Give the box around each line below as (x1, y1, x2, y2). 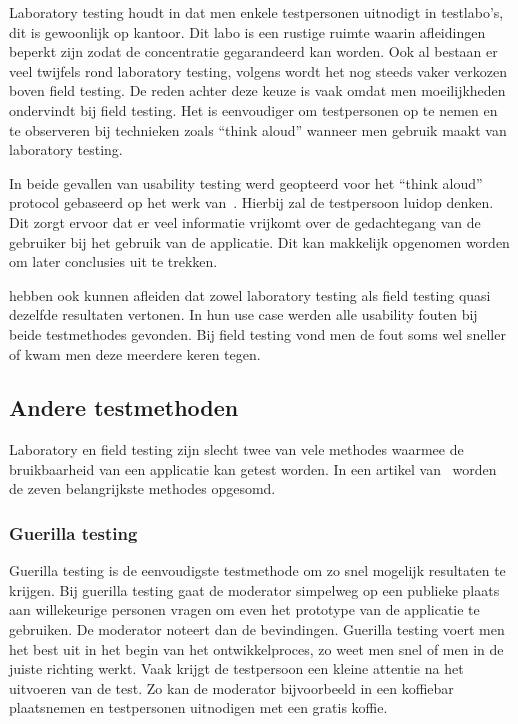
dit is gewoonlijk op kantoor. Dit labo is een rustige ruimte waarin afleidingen (9, 21, 486, 42)
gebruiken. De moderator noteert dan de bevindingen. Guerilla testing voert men (9, 619, 505, 640)
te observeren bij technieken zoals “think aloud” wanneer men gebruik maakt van (9, 119, 507, 140)
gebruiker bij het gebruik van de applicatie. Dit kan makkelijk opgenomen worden (9, 231, 510, 252)
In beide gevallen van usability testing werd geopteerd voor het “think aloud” (9, 172, 483, 193)
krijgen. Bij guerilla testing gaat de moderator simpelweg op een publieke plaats (9, 579, 500, 600)
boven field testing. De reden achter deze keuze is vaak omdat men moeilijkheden (9, 80, 506, 101)
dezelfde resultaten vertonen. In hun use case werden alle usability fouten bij (9, 304, 478, 325)
